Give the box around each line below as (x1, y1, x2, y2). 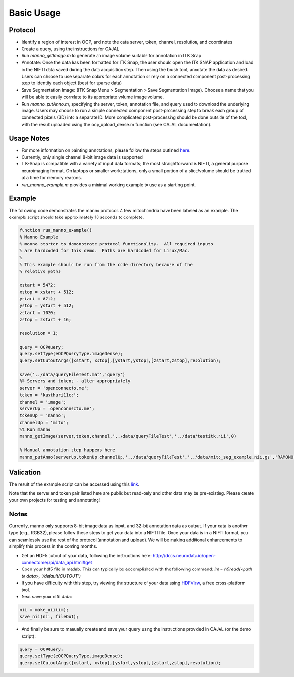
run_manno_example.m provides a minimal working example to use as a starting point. (21, 182, 196, 188)
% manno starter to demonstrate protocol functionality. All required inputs (19, 241, 213, 246)
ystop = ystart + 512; (19, 303, 74, 309)
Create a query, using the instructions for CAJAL (21, 46, 120, 52)
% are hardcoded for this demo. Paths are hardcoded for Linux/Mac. (19, 248, 190, 254)
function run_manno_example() (19, 227, 92, 233)
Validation (9, 468, 41, 477)
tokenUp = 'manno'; (19, 413, 66, 418)
